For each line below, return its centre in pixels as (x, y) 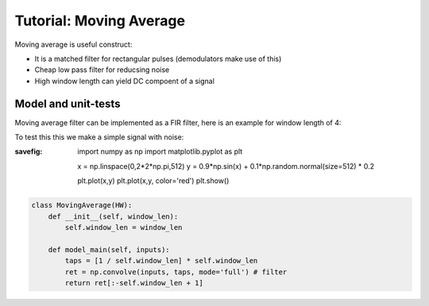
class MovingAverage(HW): (82, 205)
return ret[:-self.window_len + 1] (134, 283)
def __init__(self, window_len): (113, 216)
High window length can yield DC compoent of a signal (124, 81)
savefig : (29, 151)
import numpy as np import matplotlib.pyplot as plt (160, 151)
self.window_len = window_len (124, 227)
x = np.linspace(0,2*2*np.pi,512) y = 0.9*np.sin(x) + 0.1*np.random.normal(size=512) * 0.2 (226, 166)
